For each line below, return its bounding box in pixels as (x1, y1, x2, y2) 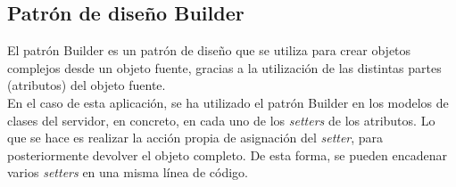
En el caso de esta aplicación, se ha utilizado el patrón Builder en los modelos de (7, 93, 449, 111)
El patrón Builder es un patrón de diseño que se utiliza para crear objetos (7, 41, 411, 60)
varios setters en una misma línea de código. (7, 163, 248, 182)
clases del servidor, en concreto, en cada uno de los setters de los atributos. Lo (7, 110, 435, 129)
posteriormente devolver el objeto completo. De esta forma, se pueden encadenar (7, 145, 447, 164)
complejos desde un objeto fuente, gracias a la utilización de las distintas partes (7, 58, 442, 77)
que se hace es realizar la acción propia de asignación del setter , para (7, 128, 384, 147)
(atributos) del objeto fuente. (7, 76, 166, 94)
